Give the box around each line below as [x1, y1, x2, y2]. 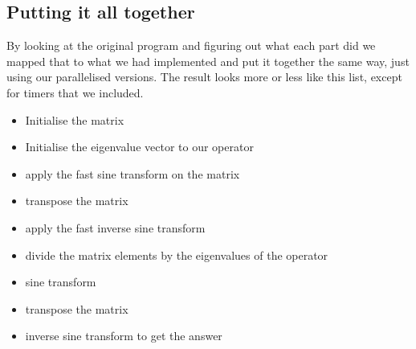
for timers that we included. [6, 84, 144, 101]
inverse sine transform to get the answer [25, 327, 222, 344]
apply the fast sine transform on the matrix [25, 165, 240, 182]
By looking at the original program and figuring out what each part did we [6, 37, 376, 54]
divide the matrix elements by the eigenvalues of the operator [25, 246, 328, 263]
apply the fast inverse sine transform [25, 219, 206, 236]
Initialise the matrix [25, 111, 124, 128]
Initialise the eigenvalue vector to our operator [25, 138, 254, 155]
